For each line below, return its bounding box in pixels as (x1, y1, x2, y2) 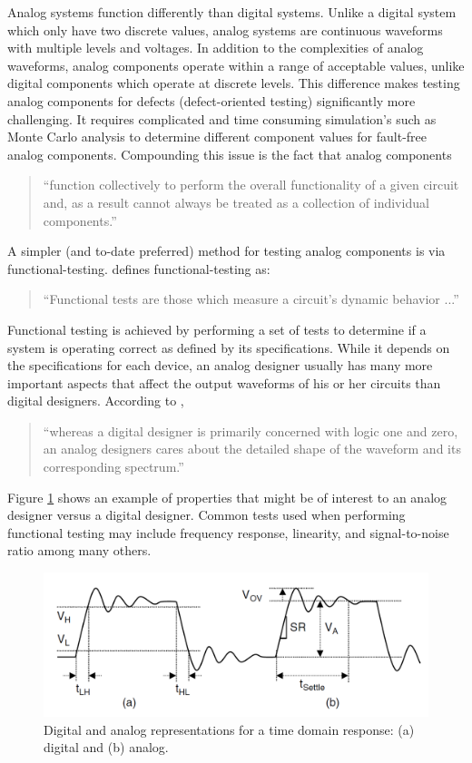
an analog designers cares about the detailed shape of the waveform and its (43, 439, 461, 458)
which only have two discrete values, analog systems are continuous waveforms (7, 20, 443, 39)
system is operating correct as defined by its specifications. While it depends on (7, 337, 450, 357)
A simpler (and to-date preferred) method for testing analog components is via (7, 241, 446, 260)
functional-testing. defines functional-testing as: (7, 259, 270, 278)
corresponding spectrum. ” (43, 457, 184, 476)
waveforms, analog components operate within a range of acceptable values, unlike (7, 55, 465, 74)
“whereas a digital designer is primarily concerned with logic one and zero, (43, 421, 458, 440)
